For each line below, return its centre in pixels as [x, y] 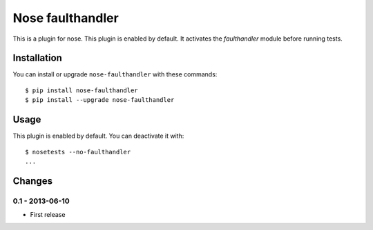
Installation [37, 58]
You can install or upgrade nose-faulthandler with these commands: [115, 74]
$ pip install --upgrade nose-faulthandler [100, 100]
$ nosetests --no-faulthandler [78, 152]
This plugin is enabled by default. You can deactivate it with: [98, 136]
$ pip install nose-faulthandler [82, 90]
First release [48, 215]
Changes [33, 181]
